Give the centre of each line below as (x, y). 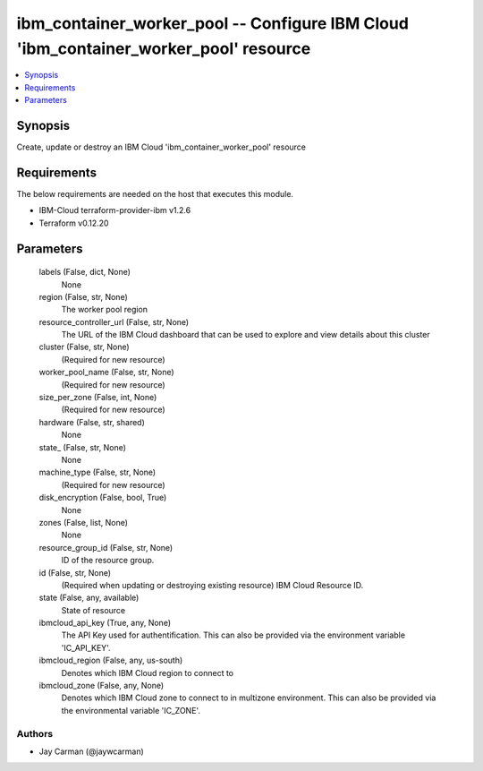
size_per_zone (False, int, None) (98, 398)
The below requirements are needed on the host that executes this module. (155, 193)
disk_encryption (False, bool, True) (103, 498)
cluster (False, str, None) (84, 347)
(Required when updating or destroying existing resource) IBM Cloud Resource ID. (212, 585)
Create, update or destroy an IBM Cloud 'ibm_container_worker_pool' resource (161, 147)
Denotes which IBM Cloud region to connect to (148, 672)
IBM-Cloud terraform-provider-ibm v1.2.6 (115, 210)
